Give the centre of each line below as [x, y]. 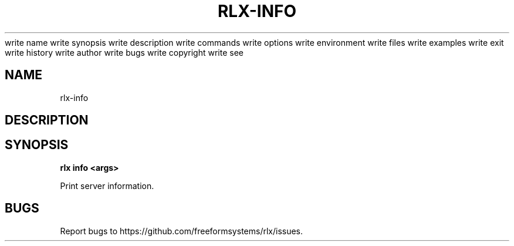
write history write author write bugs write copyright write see [124, 52]
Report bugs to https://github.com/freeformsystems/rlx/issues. [182, 231]
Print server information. [107, 186]
